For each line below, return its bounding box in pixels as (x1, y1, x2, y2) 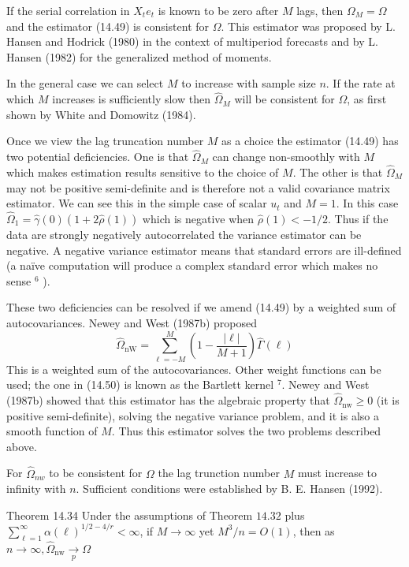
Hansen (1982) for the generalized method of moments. (6, 48, 272, 65)
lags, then (296, 2, 344, 18)
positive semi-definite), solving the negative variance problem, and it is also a (6, 407, 379, 423)
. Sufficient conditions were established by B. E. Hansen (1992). (76, 480, 383, 497)
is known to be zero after (158, 2, 279, 18)
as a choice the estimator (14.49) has (221, 132, 399, 149)
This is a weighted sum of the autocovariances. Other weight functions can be (6, 360, 381, 377)
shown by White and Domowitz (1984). (6, 106, 196, 122)
